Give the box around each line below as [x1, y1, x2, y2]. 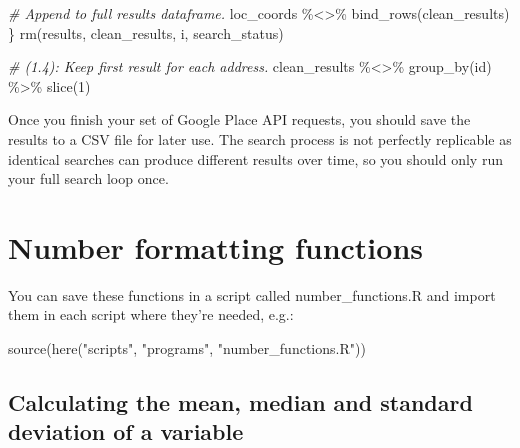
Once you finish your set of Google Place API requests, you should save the [8, 109, 471, 130]
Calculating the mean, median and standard [8, 387, 473, 418]
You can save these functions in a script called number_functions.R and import [8, 284, 496, 305]
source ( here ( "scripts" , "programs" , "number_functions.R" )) [8, 338, 366, 359]
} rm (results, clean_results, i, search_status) [8, 22, 284, 43]
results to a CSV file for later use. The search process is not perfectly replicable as [8, 128, 512, 149]
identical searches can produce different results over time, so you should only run [8, 148, 503, 169]
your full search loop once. [8, 168, 169, 189]
